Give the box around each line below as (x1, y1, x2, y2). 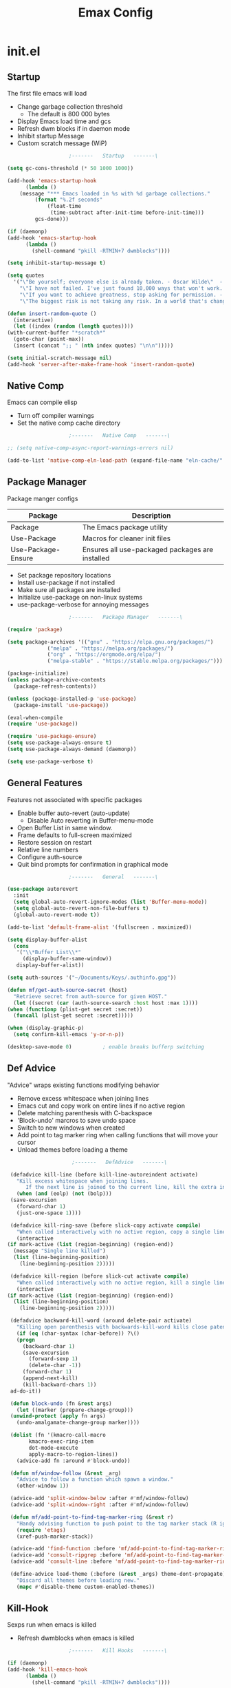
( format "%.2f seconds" (34, 196, 103, 204)
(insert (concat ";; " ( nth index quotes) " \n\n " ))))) (13, 342, 174, 349)
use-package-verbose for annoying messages (16, 600, 149, 609)
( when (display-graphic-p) (7, 1024, 85, 1032)
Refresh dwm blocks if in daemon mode (16, 125, 131, 132)
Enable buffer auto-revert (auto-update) (16, 809, 131, 817)
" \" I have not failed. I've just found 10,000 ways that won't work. (19, 285, 223, 292)
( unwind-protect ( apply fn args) (10, 1413, 107, 1420)
